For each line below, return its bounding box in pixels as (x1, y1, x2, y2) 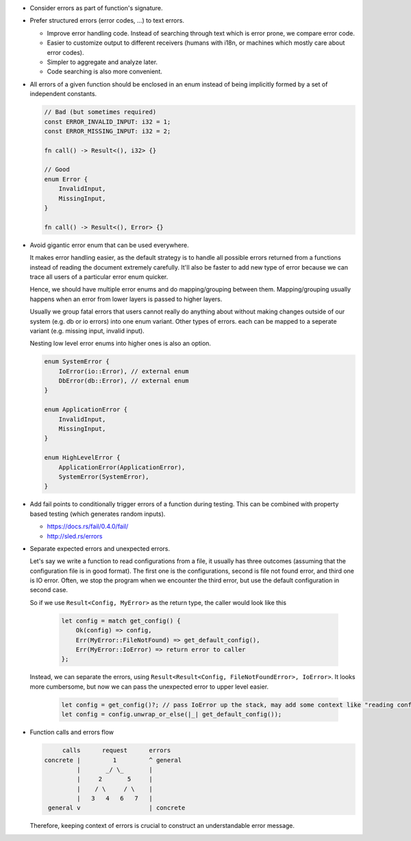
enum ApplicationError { (44, 405, 128, 414)
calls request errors (62, 746, 171, 755)
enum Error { (44, 175, 88, 183)
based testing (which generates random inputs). (29, 510, 166, 518)
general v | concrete (48, 804, 186, 812)
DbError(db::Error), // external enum (58, 377, 189, 385)
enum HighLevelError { (44, 453, 121, 462)
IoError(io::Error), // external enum (58, 367, 189, 375)
